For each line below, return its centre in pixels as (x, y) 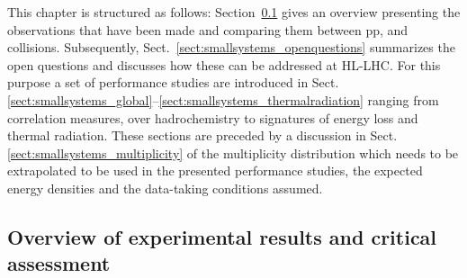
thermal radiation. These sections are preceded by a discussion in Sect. (202, 135)
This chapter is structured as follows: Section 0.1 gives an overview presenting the (234, 12)
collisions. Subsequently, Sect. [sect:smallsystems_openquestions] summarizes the (231, 47)
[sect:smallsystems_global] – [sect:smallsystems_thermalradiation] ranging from (223, 99)
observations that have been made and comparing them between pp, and (208, 29)
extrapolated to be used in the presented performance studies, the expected (215, 170)
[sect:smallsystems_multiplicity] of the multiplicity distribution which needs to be (233, 152)
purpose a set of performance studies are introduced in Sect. (173, 82)
